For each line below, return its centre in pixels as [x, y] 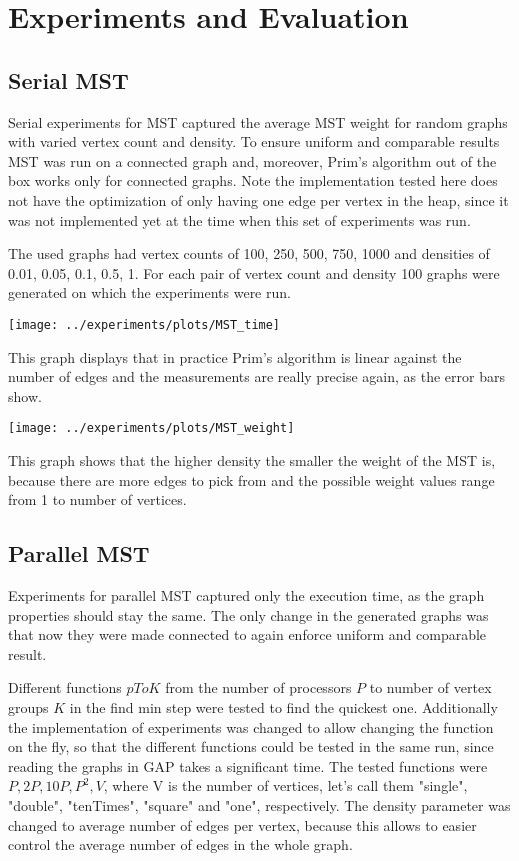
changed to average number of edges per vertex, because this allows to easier [242, 824]
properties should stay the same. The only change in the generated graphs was [248, 614]
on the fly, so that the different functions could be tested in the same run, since [251, 746]
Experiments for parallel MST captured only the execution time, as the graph [246, 595]
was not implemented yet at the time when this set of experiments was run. [239, 219]
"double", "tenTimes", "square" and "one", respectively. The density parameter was [259, 804]
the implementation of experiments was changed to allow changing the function [251, 726]
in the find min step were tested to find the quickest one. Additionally [283, 706]
